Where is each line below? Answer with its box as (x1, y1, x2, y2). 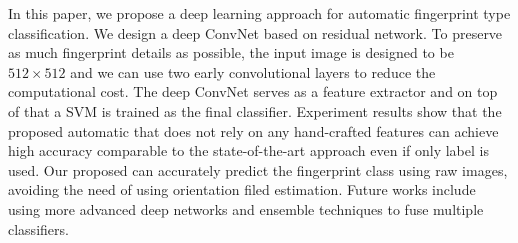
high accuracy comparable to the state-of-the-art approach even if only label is (8, 140, 489, 161)
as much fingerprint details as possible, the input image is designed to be (8, 42, 454, 63)
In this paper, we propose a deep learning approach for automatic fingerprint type (8, 3, 511, 23)
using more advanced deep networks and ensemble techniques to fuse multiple (8, 198, 484, 219)
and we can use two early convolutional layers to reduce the (70, 61, 436, 82)
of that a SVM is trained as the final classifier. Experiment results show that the (8, 100, 502, 121)
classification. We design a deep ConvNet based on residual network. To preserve (8, 22, 503, 43)
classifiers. (8, 218, 69, 239)
